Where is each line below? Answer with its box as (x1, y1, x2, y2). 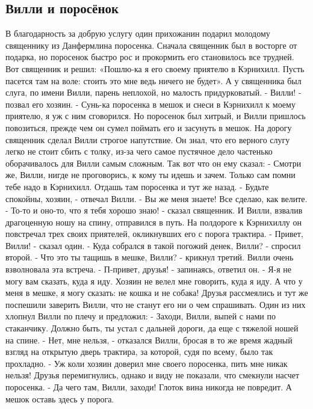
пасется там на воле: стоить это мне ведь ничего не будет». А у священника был (5, 74, 302, 87)
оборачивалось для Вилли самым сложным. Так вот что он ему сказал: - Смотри (5, 156, 302, 169)
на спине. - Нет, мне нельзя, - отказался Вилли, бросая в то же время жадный (5, 333, 293, 346)
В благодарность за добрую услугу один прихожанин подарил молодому (5, 27, 270, 40)
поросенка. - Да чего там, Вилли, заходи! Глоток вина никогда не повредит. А (5, 381, 292, 393)
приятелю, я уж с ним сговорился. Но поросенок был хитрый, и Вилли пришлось (5, 109, 306, 122)
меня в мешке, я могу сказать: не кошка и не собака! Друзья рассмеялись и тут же (5, 286, 308, 299)
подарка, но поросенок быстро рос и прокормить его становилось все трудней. (5, 51, 294, 63)
